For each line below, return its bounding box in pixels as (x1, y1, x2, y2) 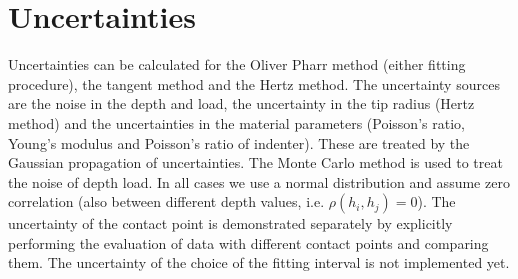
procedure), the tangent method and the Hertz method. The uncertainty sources (8, 73, 500, 94)
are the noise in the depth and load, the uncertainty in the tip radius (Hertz (8, 93, 475, 114)
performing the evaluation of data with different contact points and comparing (8, 232, 489, 253)
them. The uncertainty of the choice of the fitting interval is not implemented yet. (8, 252, 510, 273)
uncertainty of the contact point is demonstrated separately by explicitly (8, 213, 453, 234)
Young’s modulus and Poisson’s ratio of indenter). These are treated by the (8, 132, 470, 153)
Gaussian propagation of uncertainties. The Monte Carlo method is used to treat (8, 152, 503, 173)
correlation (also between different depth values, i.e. (8, 191, 325, 212)
